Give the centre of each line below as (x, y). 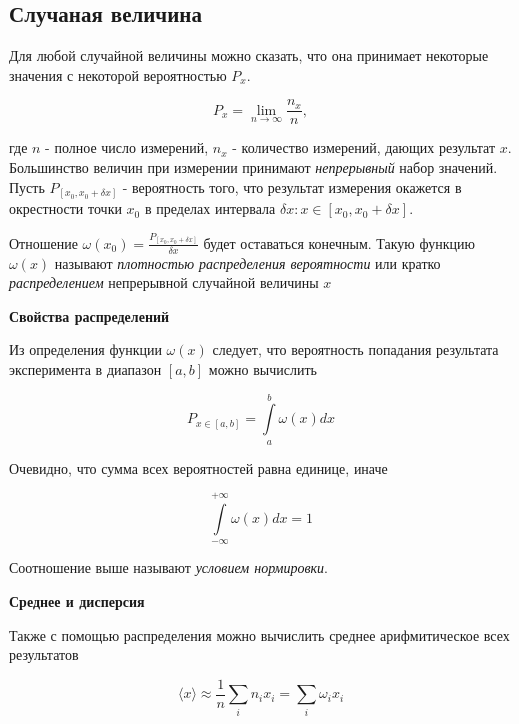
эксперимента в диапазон (85, 368)
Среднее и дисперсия (77, 601)
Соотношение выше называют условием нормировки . (168, 567)
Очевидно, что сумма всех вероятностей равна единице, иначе (198, 467)
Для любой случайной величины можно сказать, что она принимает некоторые (249, 55)
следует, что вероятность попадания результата (355, 349)
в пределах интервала (210, 208)
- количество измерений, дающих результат (364, 147)
